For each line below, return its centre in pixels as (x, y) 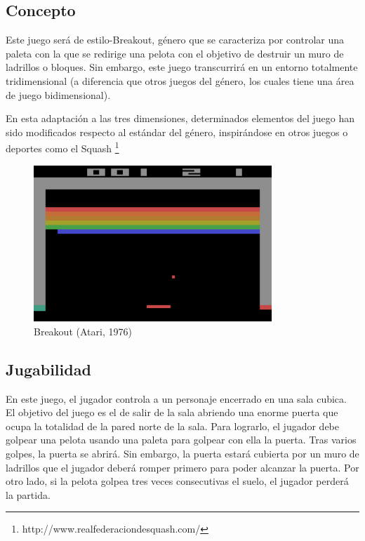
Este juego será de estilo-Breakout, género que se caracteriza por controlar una (175, 40)
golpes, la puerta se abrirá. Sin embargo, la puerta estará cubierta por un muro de (182, 453)
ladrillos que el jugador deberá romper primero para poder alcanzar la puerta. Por (182, 467)
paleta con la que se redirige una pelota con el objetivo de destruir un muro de (175, 53)
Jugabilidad (48, 369)
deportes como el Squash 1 (62, 147)
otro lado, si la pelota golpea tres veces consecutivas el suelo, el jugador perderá (177, 481)
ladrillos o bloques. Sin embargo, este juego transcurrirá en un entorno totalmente (182, 67)
